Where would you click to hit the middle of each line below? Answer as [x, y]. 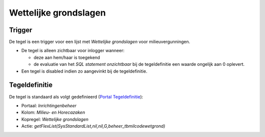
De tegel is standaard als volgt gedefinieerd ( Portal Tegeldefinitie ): [76, 97]
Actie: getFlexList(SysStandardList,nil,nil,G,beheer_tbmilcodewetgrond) [93, 126]
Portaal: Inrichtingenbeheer [49, 105]
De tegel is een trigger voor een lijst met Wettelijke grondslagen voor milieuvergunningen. [100, 42]
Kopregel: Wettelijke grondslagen [55, 119]
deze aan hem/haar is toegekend [67, 57]
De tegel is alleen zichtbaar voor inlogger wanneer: [73, 51]
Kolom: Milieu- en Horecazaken [53, 113]
